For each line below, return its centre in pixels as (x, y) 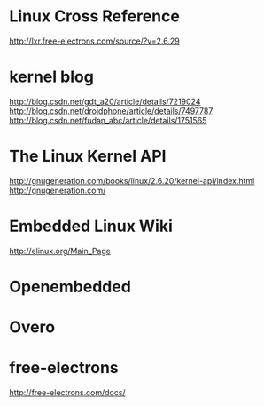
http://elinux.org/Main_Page (60, 251)
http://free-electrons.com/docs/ (67, 393)
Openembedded (70, 287)
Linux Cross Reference (94, 16)
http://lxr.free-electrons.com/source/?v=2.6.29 (94, 41)
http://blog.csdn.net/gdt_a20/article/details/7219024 (105, 101)
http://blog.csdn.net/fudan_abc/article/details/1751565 (108, 120)
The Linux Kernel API (88, 156)
